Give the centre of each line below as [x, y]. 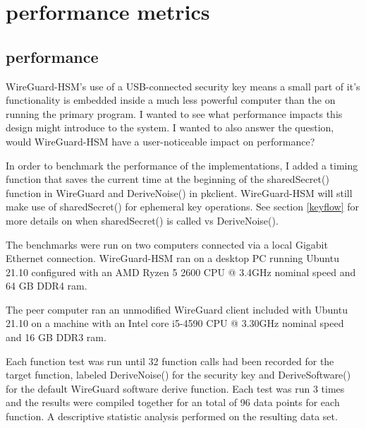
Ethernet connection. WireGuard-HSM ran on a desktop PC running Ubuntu [172, 258]
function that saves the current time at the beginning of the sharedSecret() [167, 179]
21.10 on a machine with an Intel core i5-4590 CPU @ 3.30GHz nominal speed [175, 323]
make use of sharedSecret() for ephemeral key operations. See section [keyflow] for [183, 207]
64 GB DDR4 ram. [47, 286]
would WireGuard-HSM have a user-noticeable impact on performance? [160, 141]
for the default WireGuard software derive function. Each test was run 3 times [175, 388]
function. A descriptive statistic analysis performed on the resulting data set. [172, 416]
